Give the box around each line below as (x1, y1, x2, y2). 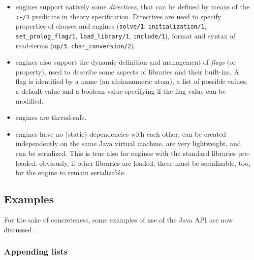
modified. (15, 95, 44, 106)
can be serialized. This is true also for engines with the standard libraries (15, 148, 236, 158)
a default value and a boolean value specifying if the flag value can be (15, 86, 226, 96)
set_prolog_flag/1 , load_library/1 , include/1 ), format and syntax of (15, 30, 236, 40)
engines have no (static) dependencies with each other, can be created (15, 128, 226, 139)
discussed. (4, 224, 34, 234)
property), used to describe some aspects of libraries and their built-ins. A (15, 66, 239, 76)
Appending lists (4, 245, 68, 258)
